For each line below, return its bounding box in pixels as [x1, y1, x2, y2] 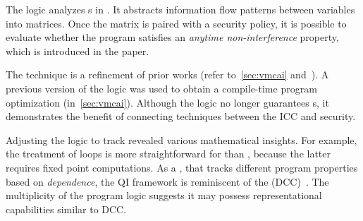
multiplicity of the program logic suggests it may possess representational [6, 188, 322, 203]
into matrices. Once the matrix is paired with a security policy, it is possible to [6, 16, 347, 30]
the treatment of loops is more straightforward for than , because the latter [6, 146, 331, 161]
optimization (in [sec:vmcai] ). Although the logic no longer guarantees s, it [6, 95, 329, 109]
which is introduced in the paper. [6, 43, 149, 58]
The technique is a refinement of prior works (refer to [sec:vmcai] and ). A [6, 67, 329, 82]
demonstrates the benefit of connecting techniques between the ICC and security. [6, 109, 356, 124]
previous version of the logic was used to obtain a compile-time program [6, 80, 317, 95]
